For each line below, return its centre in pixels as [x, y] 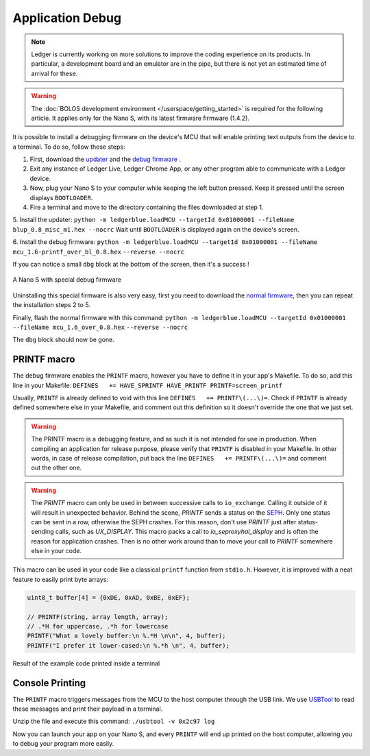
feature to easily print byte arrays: [61, 579]
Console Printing [49, 683]
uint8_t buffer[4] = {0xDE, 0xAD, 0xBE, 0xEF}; [108, 597]
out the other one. [57, 468]
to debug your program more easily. [63, 744]
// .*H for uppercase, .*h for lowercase [98, 626]
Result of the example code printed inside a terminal [86, 663]
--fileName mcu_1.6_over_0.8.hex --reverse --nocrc [100, 327]
